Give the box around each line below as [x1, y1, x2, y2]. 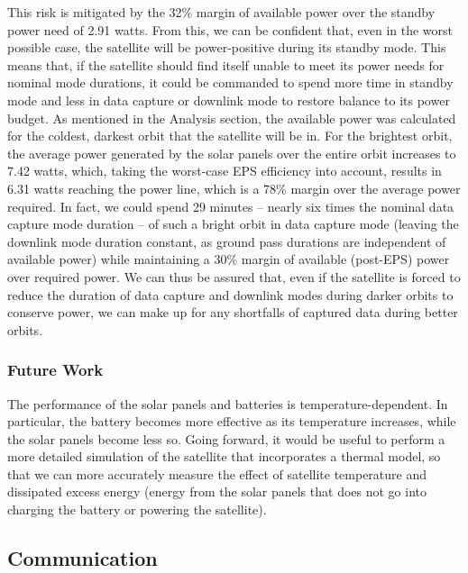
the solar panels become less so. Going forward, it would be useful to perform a [7, 429, 445, 448]
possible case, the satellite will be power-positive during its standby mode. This [7, 38, 446, 57]
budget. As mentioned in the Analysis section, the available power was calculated [7, 108, 456, 127]
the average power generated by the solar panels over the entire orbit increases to [7, 143, 456, 162]
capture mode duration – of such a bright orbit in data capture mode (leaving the [7, 214, 459, 233]
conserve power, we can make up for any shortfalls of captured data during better [7, 303, 458, 322]
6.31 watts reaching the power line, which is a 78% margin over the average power [7, 178, 461, 197]
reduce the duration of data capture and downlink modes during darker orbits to [7, 285, 454, 304]
